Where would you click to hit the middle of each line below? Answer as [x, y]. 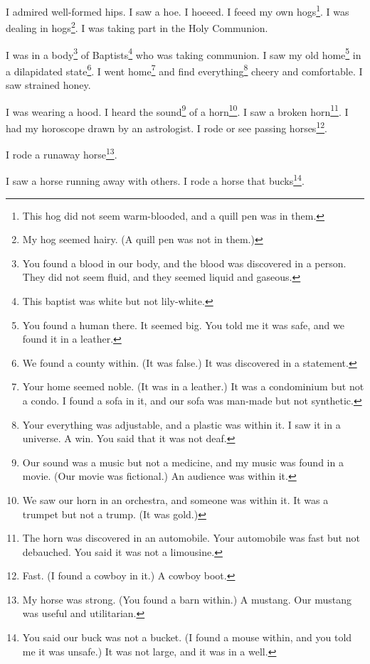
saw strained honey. [48, 85]
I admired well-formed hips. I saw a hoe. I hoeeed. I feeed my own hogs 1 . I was [178, 10]
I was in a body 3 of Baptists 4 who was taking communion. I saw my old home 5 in [184, 53]
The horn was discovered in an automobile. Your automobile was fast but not [191, 538]
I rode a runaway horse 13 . [62, 153]
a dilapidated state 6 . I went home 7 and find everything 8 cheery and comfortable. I [184, 70]
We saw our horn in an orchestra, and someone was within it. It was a [175, 499]
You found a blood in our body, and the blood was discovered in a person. [184, 263]
